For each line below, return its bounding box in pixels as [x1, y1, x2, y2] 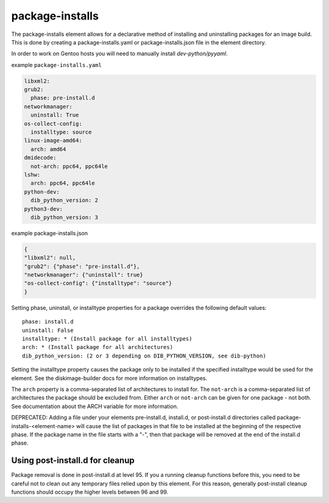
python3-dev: [24, 205, 63, 213]
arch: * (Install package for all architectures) [22, 344, 174, 351]
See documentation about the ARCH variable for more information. [11, 403, 179, 410]
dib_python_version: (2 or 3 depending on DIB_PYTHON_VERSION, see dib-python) [22, 352, 266, 359]
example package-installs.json [11, 229, 88, 237]
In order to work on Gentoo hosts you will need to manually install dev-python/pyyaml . [11, 50, 228, 57]
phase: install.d [22, 318, 74, 325]
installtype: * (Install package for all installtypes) [22, 336, 193, 342]
